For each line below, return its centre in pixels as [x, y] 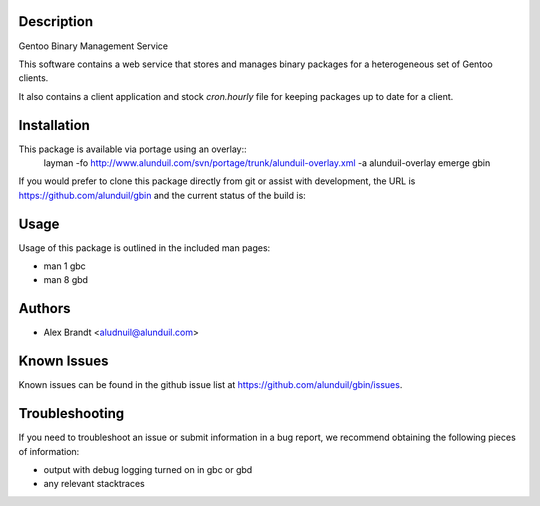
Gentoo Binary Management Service [93, 46]
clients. [33, 78]
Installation [54, 125]
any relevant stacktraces [94, 484]
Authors [44, 308]
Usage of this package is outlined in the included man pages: [144, 247]
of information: [49, 451]
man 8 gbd [66, 280]
